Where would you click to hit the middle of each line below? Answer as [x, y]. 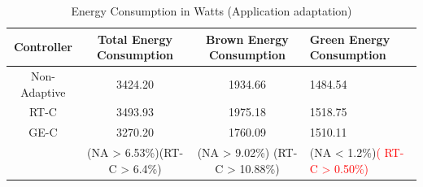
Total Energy [135, 39]
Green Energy [350, 39]
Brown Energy [247, 39]
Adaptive [43, 91]
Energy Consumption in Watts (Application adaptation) [211, 11]
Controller [43, 47]
